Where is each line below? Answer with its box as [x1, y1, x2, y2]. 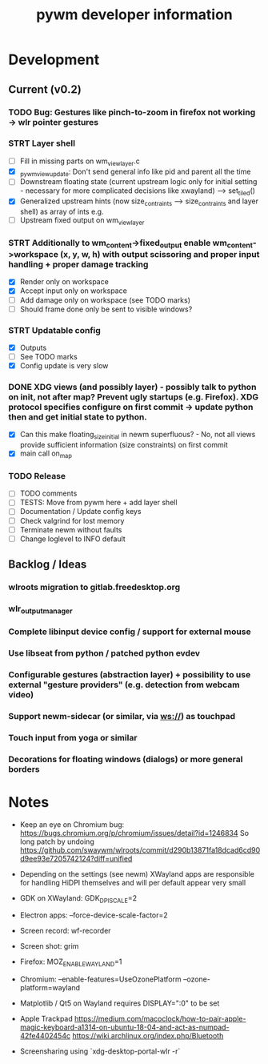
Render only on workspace [19, 277, 110, 287]
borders [8, 763, 40, 774]
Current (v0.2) [8, 82, 82, 96]
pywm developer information [35, 6, 234, 24]
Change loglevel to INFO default [19, 534, 126, 544]
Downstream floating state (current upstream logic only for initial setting [19, 177, 258, 187]
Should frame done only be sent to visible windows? [19, 304, 193, 314]
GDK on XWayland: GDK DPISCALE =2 [19, 893, 138, 905]
